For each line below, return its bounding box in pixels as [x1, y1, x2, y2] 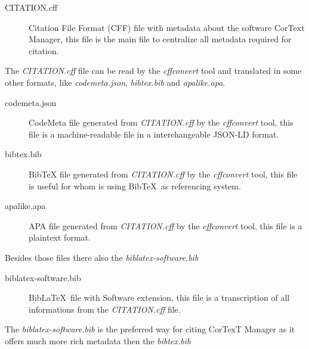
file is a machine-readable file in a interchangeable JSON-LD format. [29, 127, 279, 140]
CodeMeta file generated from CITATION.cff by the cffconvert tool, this [29, 116, 293, 129]
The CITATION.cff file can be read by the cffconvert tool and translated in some [5, 64, 302, 77]
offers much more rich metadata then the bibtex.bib [5, 334, 191, 347]
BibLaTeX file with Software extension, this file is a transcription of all [29, 291, 290, 304]
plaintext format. [29, 231, 91, 244]
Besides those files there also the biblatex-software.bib [5, 251, 199, 263]
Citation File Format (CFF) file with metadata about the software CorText [29, 21, 305, 33]
